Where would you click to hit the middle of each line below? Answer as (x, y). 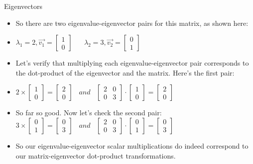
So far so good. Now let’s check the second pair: (89, 113)
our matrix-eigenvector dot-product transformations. (96, 155)
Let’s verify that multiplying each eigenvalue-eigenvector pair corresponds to (132, 63)
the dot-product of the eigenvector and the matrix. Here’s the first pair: (125, 72)
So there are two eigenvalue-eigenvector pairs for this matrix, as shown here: (132, 23)
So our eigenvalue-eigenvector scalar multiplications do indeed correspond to (132, 145)
